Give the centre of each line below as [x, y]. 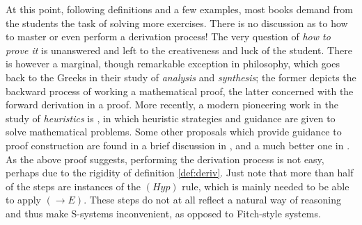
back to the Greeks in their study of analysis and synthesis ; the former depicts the [181, 77]
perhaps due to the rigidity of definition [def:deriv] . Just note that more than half [180, 173]
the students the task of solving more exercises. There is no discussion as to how [177, 23]
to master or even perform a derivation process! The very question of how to [168, 36]
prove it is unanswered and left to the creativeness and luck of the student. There [179, 50]
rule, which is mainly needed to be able [266, 186]
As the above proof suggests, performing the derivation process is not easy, [165, 159]
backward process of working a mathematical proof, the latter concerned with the [180, 91]
